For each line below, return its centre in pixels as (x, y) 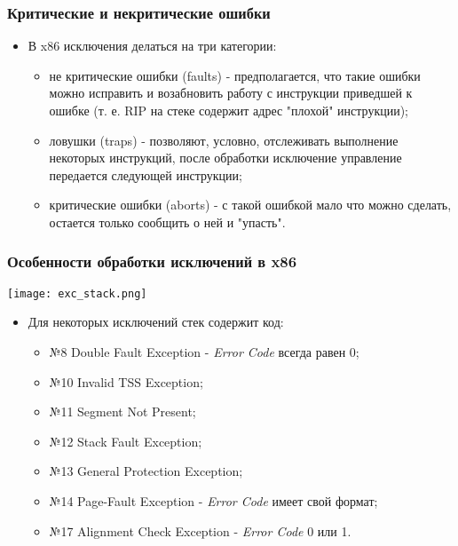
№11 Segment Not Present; (122, 411)
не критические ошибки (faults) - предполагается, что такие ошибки (235, 75)
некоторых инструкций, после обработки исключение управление (225, 158)
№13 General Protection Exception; (146, 471)
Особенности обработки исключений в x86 (152, 261)
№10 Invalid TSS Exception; (126, 381)
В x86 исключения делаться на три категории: (152, 46)
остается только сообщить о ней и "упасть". (167, 222)
